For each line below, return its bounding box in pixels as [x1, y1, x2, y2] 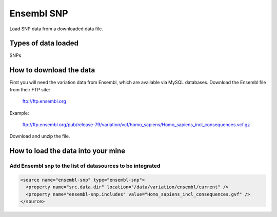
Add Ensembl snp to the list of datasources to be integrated [9, 162, 161, 169]
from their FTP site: [9, 86, 51, 92]
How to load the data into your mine [9, 147, 126, 155]
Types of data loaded [9, 39, 79, 48]
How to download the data [9, 66, 95, 74]
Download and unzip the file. [9, 133, 70, 140]
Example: [9, 110, 29, 116]
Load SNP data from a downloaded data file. [9, 26, 104, 32]
